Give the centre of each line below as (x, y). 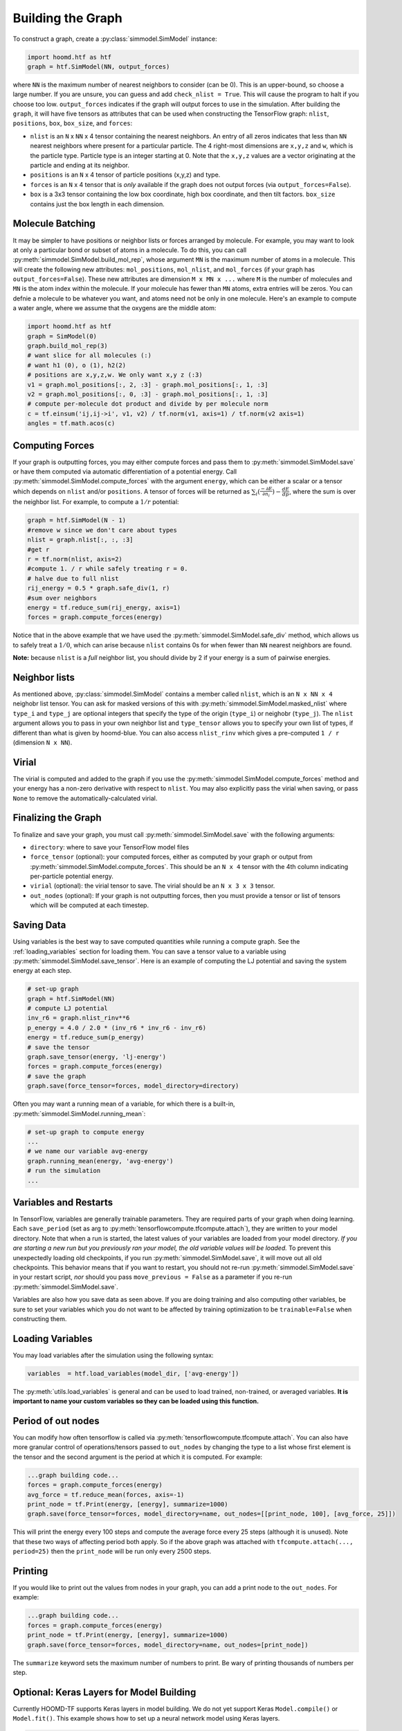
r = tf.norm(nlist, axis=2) (75, 559)
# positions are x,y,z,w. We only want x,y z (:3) (115, 375)
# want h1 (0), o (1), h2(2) (77, 365)
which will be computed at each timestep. (89, 905)
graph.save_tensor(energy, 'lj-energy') (97, 1057)
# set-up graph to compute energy (86, 1132)
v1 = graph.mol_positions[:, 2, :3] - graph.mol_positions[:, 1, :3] (148, 385)
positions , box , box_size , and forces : (73, 123)
